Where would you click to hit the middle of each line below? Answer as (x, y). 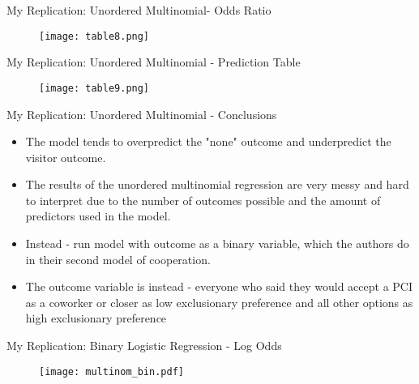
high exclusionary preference (96, 318)
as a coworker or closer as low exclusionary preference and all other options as (219, 302)
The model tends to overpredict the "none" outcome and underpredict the (208, 141)
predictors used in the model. (98, 216)
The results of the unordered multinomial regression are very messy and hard (217, 184)
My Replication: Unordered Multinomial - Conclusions (142, 114)
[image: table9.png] (94, 88)
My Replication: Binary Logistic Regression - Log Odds (144, 346)
